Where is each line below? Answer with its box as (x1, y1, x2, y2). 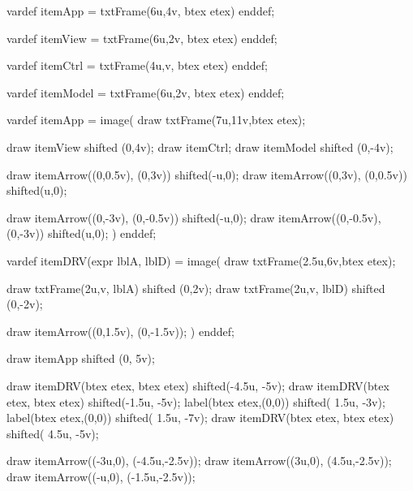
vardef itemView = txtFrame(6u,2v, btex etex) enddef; (6, 29, 277, 46)
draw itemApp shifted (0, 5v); (6, 350, 155, 367)
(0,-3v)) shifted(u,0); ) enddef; (6, 225, 157, 242)
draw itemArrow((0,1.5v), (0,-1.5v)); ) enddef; (6, 322, 234, 339)
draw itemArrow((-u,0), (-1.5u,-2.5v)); (6, 467, 196, 485)
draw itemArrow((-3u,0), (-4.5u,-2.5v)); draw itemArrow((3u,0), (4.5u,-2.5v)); (6, 452, 392, 469)
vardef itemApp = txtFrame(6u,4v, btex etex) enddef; (6, 2, 275, 19)
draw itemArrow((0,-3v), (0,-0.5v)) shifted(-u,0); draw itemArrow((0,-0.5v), (6, 209, 381, 226)
